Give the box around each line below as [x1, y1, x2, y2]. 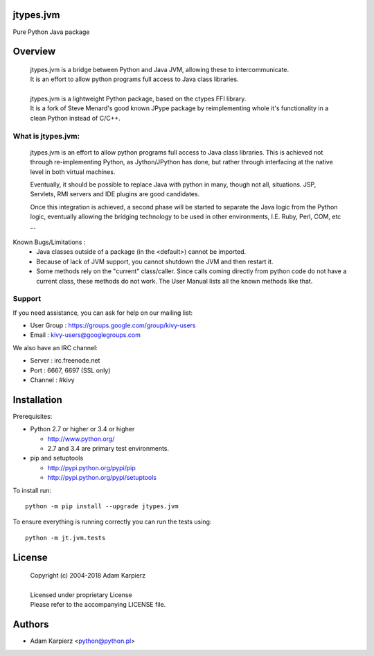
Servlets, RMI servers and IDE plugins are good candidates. [30, 190, 200, 198]
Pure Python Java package [12, 28, 90, 36]
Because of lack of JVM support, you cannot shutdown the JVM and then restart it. [36, 257, 274, 266]
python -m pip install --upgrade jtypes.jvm [25, 503, 179, 510]
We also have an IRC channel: [12, 343, 98, 352]
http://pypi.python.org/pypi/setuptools [47, 474, 157, 482]
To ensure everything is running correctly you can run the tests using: [12, 517, 212, 526]
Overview [12, 46, 56, 58]
